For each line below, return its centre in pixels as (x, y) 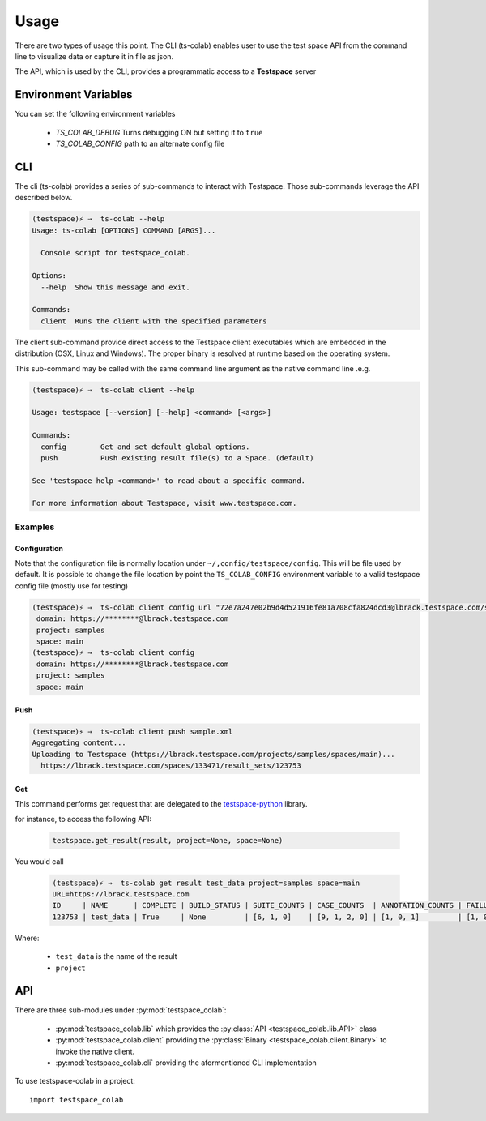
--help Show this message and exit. (115, 287)
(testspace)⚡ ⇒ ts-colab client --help (113, 390)
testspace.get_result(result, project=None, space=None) (168, 840)
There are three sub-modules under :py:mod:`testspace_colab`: (121, 1010)
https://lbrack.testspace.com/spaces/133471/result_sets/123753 (171, 766)
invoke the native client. (95, 1051)
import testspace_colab (77, 1100)
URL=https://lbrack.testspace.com (121, 894)
